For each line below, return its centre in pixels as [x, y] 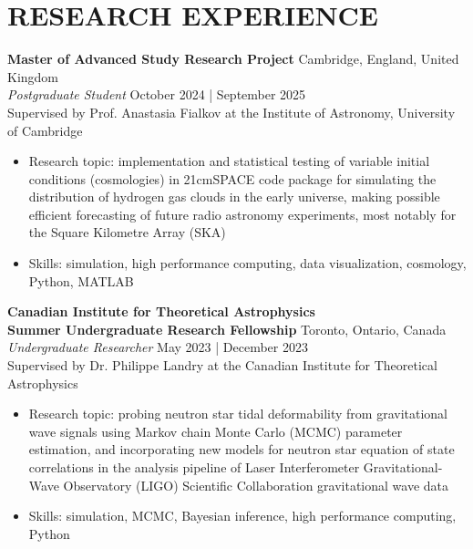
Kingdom [33, 76]
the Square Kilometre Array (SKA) [127, 232]
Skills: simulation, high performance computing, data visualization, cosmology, [247, 263]
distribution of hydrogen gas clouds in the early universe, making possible [234, 197]
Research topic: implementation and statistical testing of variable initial [229, 161]
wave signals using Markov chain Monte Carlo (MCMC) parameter [216, 431]
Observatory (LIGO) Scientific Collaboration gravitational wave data [256, 485]
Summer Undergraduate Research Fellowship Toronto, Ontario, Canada [227, 329]
